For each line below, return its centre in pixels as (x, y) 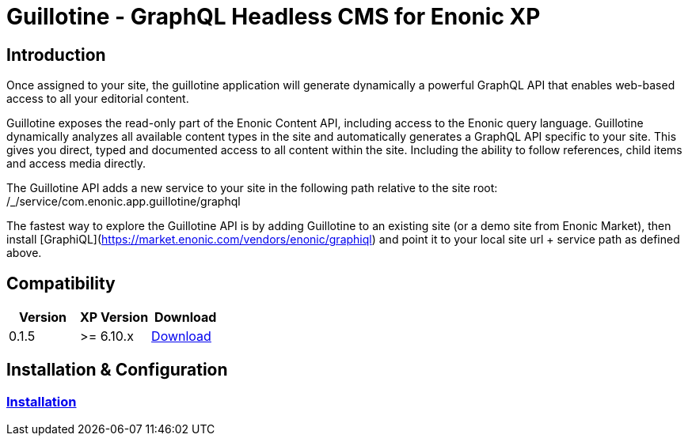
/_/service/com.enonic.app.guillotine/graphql (124, 202)
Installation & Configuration (117, 370)
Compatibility (61, 283)
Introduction (56, 55)
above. (24, 253)
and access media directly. (76, 164)
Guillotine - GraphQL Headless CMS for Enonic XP (274, 17)
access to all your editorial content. (98, 99)
